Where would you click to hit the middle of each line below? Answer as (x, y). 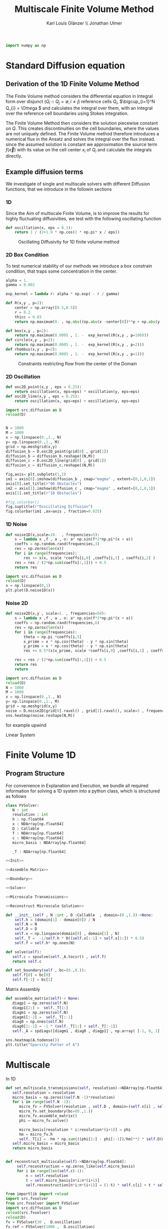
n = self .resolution (47, 1176)
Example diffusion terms (45, 172)
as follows (16, 796)
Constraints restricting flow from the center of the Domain (78, 363)
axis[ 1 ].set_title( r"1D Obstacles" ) (44, 493)
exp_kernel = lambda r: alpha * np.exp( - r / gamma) (63, 294)
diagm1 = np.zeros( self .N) (40, 1012)
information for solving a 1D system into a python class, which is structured (83, 791)
